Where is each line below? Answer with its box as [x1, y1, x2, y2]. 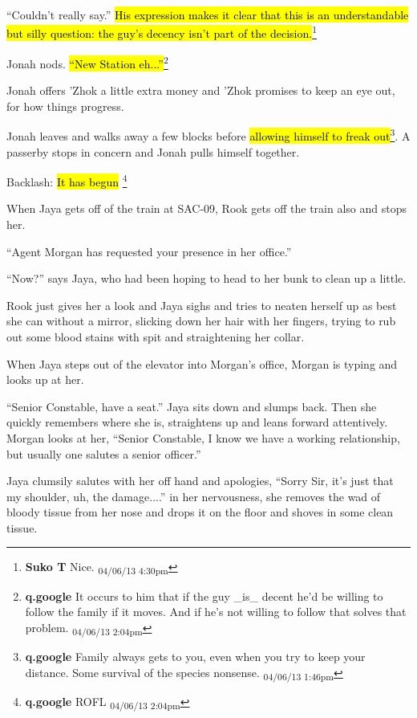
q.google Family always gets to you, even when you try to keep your [25, 647, 366, 664]
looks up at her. [6, 371, 84, 388]
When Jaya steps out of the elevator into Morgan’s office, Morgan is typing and [6, 355, 398, 372]
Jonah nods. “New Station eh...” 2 [6, 52, 168, 71]
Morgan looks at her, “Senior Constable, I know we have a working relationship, [6, 429, 400, 446]
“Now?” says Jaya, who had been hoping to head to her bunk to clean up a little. [6, 270, 407, 287]
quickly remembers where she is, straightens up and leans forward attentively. [6, 414, 388, 430]
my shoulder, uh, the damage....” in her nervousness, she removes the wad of [6, 488, 381, 504]
